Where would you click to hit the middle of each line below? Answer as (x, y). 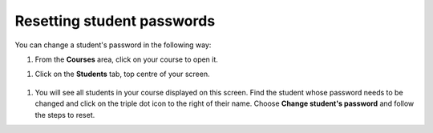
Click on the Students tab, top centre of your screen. (122, 74)
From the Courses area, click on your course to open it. (126, 59)
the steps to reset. (65, 115)
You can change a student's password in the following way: (113, 45)
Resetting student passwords (115, 21)
